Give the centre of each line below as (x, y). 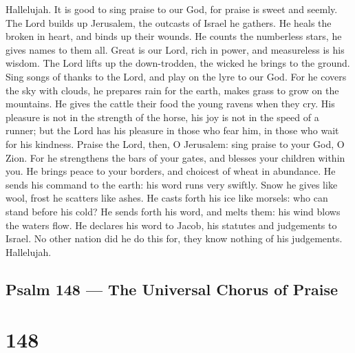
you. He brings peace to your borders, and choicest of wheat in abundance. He (171, 171)
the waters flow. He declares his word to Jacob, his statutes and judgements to (171, 225)
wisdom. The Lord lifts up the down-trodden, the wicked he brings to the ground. (178, 63)
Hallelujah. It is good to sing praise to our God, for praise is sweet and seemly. (172, 9)
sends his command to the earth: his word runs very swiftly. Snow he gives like (172, 184)
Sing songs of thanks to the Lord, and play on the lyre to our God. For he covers (176, 76)
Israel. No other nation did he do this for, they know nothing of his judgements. (174, 238)
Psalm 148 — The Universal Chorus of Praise (172, 289)
